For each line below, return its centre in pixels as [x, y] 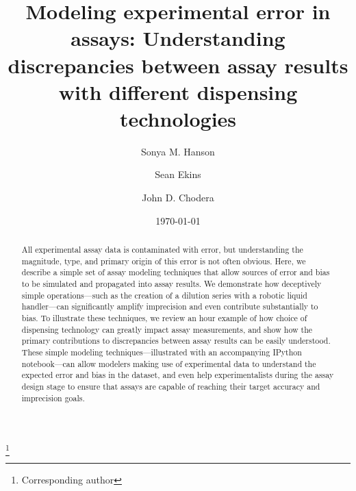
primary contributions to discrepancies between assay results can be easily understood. [176, 341]
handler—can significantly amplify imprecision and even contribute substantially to [170, 306]
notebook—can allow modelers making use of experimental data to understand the [169, 363]
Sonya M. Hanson [178, 151]
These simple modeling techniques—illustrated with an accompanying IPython [162, 352]
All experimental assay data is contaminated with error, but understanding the [162, 250]
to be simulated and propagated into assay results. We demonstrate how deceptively [171, 284]
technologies [178, 118]
